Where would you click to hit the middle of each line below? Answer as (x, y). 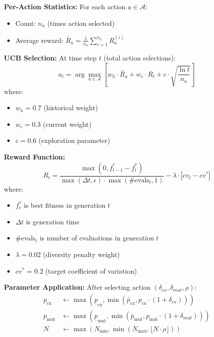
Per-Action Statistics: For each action (65, 6)
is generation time (53, 221)
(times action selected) (81, 23)
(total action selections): (140, 58)
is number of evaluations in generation (97, 238)
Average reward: (39, 40)
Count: (26, 23)
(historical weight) (71, 108)
